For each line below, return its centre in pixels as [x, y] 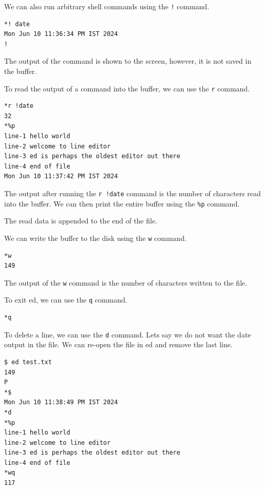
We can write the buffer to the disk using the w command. [95, 238]
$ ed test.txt [28, 362]
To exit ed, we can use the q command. [66, 300]
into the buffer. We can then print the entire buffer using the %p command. [122, 203]
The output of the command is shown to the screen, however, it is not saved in [128, 61]
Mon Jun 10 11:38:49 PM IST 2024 [61, 402]
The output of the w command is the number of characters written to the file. [126, 282]
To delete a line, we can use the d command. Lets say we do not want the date [128, 334]
